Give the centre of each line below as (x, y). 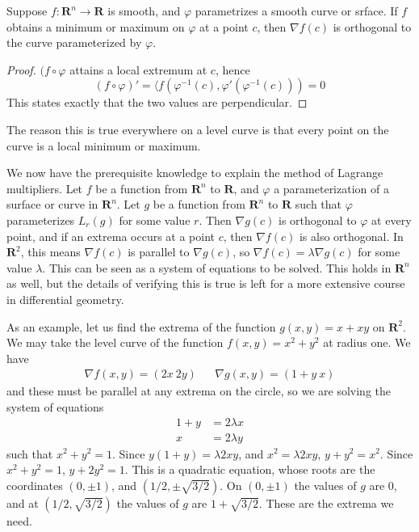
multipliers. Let (45, 188)
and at (23, 502)
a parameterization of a (331, 188)
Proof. (21, 69)
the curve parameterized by (74, 42)
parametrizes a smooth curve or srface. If (296, 11)
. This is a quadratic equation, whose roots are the (250, 469)
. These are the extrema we (326, 502)
